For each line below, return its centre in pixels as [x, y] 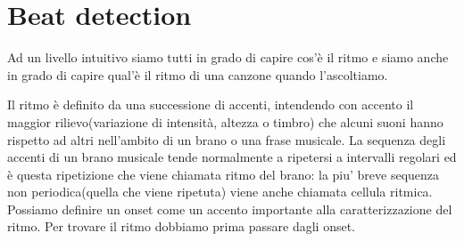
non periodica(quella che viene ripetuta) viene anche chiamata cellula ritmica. [220, 192]
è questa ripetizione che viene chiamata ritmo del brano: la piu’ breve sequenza [224, 174]
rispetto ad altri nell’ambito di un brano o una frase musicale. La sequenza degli [227, 139]
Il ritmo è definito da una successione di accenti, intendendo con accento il [211, 104]
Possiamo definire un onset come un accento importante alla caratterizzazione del [230, 209]
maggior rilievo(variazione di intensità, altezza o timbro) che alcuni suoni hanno [225, 121]
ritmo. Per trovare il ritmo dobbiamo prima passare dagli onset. [181, 226]
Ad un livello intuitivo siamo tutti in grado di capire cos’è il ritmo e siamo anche [228, 57]
